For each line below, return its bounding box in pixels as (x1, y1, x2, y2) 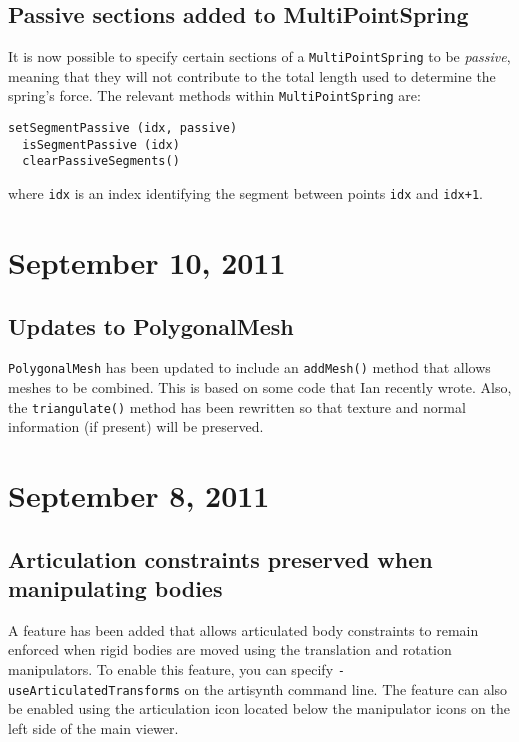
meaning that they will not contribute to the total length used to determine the (8, 65, 496, 86)
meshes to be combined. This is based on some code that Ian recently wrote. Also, (8, 376, 512, 397)
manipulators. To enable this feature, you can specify (8, 658, 334, 679)
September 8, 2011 (8, 475, 270, 515)
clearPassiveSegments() (22, 154, 180, 169)
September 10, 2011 (8, 241, 286, 282)
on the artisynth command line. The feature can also (184, 678, 508, 699)
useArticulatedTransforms (8, 683, 180, 698)
